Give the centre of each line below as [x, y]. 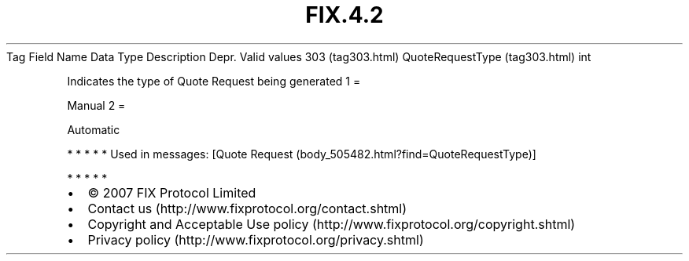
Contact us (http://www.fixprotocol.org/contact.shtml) [247, 208]
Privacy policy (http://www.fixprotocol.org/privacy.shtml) [256, 239]
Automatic [94, 129]
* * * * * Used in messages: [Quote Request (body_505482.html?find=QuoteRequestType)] [302, 154]
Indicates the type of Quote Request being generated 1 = [214, 81]
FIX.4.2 [344, 15]
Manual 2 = [96, 105]
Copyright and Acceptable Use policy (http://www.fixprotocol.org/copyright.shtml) [332, 224]
